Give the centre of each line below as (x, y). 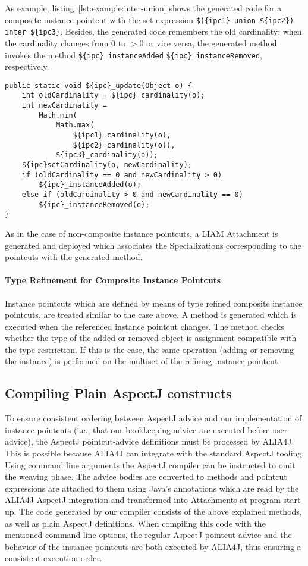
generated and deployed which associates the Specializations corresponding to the (153, 245)
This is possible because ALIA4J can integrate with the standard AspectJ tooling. (155, 453)
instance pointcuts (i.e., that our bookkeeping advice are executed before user (146, 429)
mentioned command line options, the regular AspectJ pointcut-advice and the (148, 535)
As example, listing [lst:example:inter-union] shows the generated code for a (143, 8)
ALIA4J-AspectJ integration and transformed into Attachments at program (143, 500)
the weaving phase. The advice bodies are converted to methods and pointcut (146, 476)
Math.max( (75, 125)
